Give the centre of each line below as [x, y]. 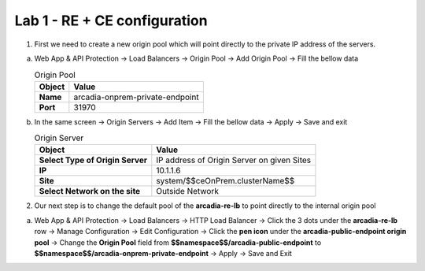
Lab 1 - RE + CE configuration [111, 20]
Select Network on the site [90, 191]
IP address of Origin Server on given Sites [234, 160]
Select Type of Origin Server [93, 160]
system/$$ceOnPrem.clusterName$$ [225, 181]
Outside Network [188, 191]
